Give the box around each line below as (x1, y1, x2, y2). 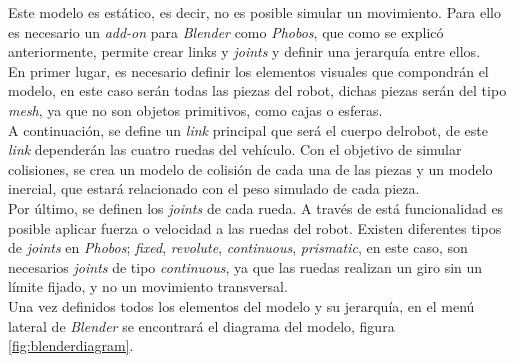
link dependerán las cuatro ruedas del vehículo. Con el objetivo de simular (8, 139, 462, 160)
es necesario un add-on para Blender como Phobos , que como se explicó (8, 21, 444, 42)
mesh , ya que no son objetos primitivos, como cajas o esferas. (8, 99, 383, 120)
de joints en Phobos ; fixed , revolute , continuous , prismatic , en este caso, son (8, 237, 468, 258)
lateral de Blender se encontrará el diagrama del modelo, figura (8, 315, 395, 336)
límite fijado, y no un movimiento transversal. (8, 276, 288, 297)
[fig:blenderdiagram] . (8, 335, 134, 356)
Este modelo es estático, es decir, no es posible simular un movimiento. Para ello (8, 2, 501, 22)
